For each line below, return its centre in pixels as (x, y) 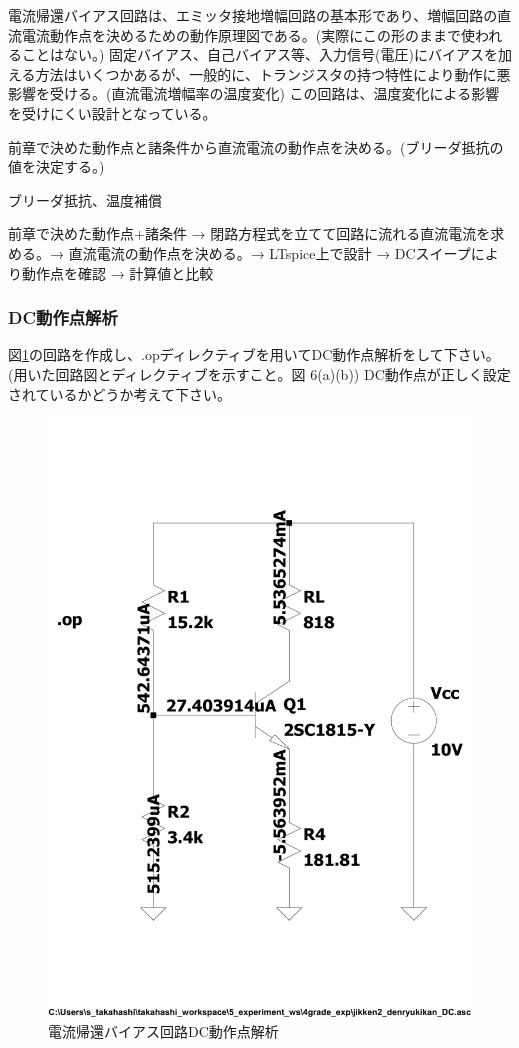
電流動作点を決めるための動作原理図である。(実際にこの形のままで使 (248, 34)
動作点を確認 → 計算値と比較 (117, 272)
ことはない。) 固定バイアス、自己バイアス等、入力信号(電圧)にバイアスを (259, 54)
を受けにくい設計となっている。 (112, 112)
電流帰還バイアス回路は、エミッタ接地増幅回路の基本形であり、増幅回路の (253, 15)
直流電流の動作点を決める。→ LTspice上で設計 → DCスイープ (269, 252)
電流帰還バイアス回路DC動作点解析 (163, 1030)
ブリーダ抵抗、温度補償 (85, 199)
